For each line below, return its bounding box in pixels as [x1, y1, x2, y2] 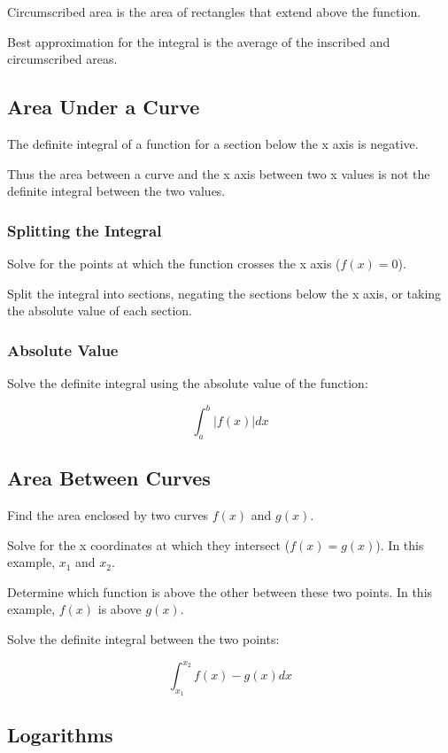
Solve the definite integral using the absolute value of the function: [7, 373, 368, 392]
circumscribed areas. [7, 50, 118, 68]
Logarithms [7, 720, 113, 748]
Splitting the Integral [7, 219, 162, 241]
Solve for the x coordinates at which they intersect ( [7, 535, 290, 554]
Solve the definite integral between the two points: [7, 630, 280, 648]
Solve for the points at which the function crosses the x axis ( [7, 253, 341, 272]
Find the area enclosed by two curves [7, 506, 209, 524]
